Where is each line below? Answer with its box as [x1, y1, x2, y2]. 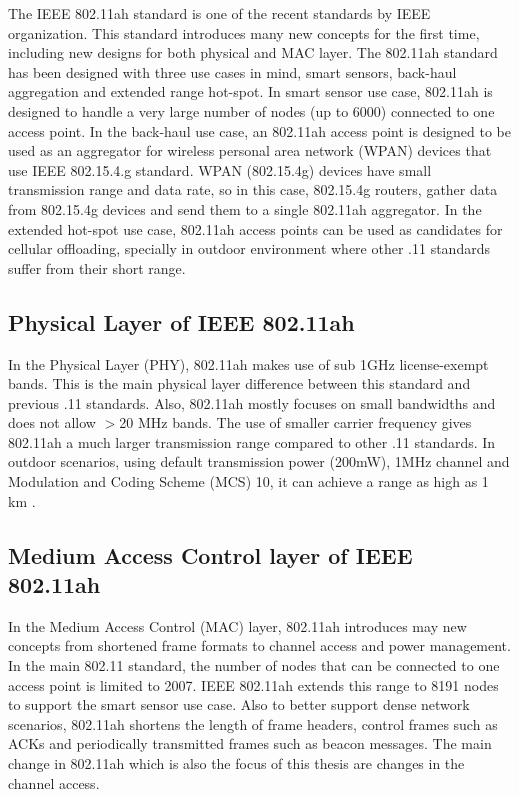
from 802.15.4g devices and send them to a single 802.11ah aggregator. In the [8, 198, 482, 219]
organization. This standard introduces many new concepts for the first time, [8, 22, 480, 43]
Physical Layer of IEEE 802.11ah [8, 306, 355, 337]
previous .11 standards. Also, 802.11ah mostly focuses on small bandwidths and [8, 392, 496, 413]
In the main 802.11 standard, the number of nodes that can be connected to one [8, 655, 500, 676]
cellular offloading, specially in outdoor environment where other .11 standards [8, 238, 490, 259]
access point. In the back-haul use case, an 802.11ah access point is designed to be [8, 120, 511, 141]
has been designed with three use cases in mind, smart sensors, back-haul [8, 61, 457, 82]
